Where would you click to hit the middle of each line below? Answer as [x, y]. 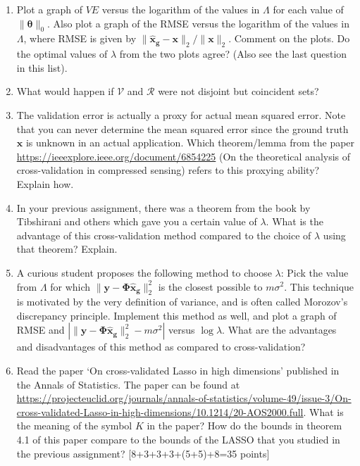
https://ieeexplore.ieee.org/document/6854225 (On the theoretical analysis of [184, 156]
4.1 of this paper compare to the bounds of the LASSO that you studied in [178, 440]
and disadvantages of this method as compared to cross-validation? [161, 347]
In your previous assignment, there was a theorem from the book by [163, 207]
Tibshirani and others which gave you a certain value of [137, 221]
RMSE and [41, 330]
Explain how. [45, 183]
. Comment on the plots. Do [289, 38]
